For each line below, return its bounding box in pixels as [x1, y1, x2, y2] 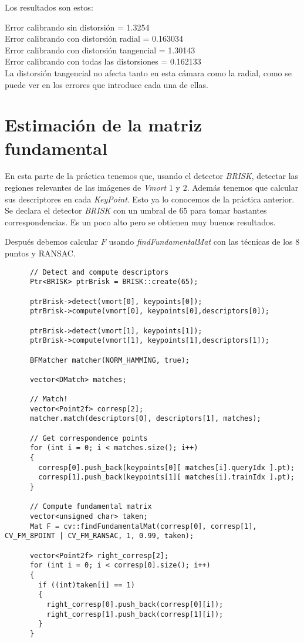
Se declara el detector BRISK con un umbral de [5, 204, 177, 217]
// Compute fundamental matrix [29, 502, 152, 511]
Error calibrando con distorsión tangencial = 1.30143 [5, 43, 195, 56]
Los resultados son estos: [5, 1, 93, 13]
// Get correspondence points [29, 434, 148, 442]
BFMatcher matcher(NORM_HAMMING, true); [29, 356, 190, 364]
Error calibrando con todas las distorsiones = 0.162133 [5, 55, 201, 67]
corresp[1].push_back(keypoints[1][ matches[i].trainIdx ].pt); [38, 473, 295, 482]
